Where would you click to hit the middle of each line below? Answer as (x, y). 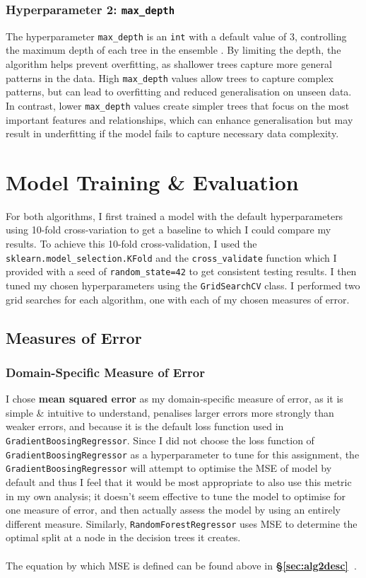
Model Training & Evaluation (152, 181)
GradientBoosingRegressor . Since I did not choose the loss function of (160, 440)
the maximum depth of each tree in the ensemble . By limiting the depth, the (173, 50)
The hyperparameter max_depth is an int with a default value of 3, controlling (176, 36)
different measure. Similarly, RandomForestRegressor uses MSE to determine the (182, 523)
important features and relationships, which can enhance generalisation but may (179, 119)
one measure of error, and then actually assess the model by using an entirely (173, 510)
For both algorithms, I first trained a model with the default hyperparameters (175, 215)
